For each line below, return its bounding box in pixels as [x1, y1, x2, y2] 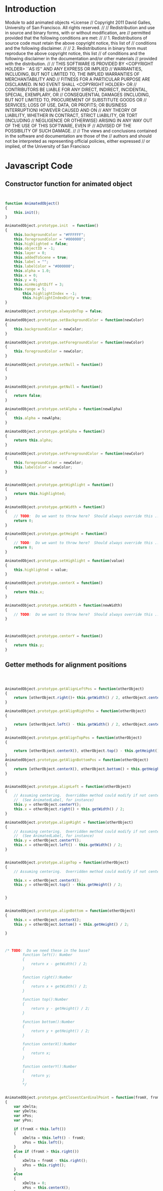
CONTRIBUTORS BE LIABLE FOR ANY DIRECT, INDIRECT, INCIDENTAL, [5, 86, 148, 92]
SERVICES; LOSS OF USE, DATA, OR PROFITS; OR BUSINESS [5, 102, 127, 108]
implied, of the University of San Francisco [5, 143, 90, 149]
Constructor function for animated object [5, 180, 132, 188]
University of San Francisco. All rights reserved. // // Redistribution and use [5, 24, 155, 30]
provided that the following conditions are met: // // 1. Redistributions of [5, 35, 147, 41]
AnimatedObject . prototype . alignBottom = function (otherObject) [5, 908, 136, 914]
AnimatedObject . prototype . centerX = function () [5, 580, 103, 586]
